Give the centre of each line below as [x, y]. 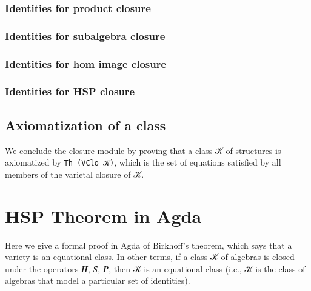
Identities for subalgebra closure [85, 35]
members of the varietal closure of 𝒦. [75, 174]
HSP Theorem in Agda [103, 216]
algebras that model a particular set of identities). [98, 280]
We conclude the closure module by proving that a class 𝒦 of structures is [143, 150]
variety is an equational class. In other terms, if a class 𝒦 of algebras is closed [150, 257]
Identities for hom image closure [86, 63]
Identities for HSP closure [70, 91]
